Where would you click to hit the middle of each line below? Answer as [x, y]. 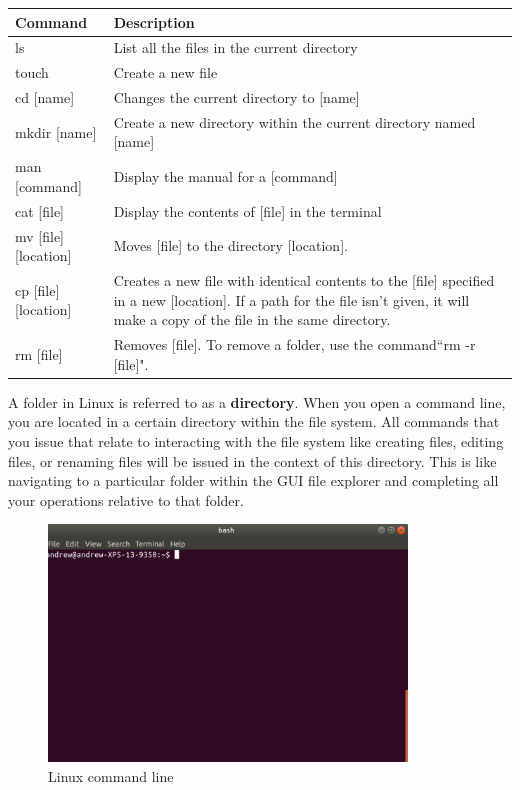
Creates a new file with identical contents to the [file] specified [304, 280]
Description [154, 21]
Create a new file [165, 72]
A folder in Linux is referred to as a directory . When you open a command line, [257, 401]
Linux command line [111, 775]
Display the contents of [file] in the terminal [247, 210]
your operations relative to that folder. [126, 499]
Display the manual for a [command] [225, 176]
